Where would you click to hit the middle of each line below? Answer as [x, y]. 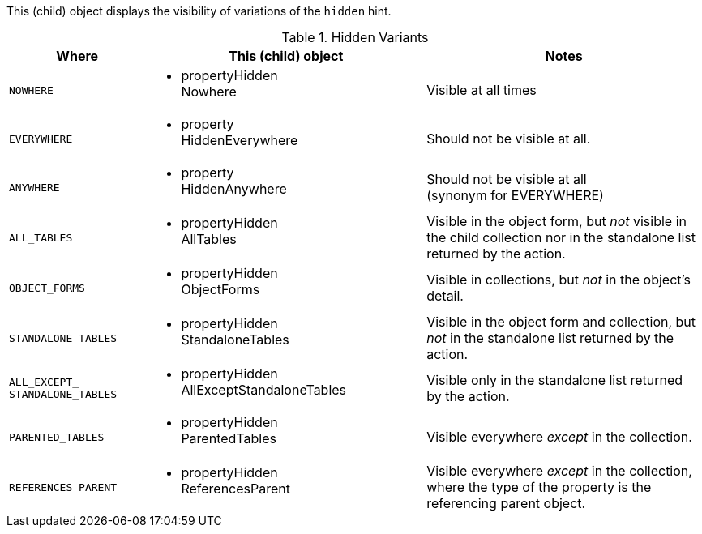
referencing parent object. [506, 503]
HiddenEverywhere [240, 140]
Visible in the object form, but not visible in [557, 221]
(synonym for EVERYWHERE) [515, 195]
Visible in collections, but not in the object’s [559, 280]
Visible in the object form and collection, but [561, 322]
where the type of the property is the [539, 487]
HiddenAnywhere [234, 189]
